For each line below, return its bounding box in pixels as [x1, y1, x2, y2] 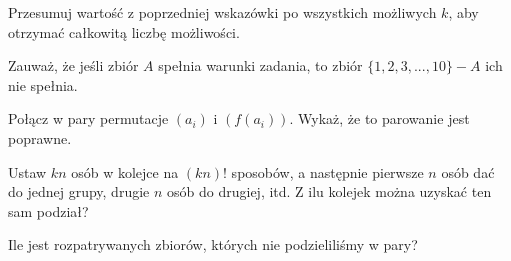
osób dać [441, 161, 495, 182]
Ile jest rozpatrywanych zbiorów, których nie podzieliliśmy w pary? [8, 234, 418, 255]
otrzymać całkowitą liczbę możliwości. [8, 21, 240, 42]
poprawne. [8, 127, 72, 148]
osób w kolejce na [71, 161, 179, 182]
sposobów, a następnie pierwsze [231, 161, 424, 182]
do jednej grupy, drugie [8, 181, 150, 202]
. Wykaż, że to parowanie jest [289, 108, 470, 129]
